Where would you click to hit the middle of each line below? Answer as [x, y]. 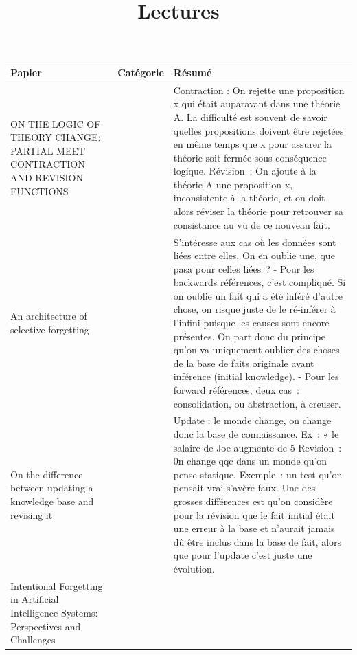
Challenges [33, 640]
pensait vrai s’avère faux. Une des [244, 488]
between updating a [52, 488]
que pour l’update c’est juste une [243, 555]
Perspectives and [46, 626]
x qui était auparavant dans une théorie [257, 103]
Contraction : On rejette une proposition [259, 90]
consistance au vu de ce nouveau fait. [252, 224]
